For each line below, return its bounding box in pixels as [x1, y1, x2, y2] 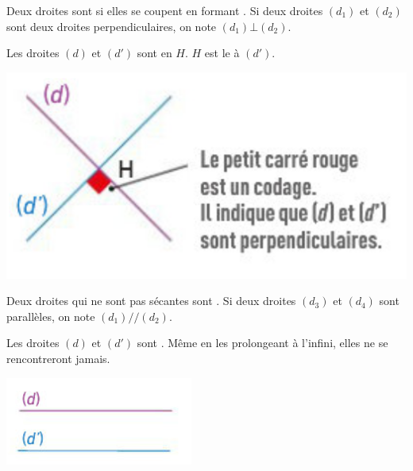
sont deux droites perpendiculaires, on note [6, 17, 217, 34]
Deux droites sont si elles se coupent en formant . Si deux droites [6, 2, 323, 18]
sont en [137, 44, 172, 61]
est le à [204, 44, 240, 61]
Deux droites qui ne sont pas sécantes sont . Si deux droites [6, 292, 296, 309]
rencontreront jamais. [6, 350, 110, 367]
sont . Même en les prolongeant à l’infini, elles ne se [137, 334, 388, 351]
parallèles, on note [6, 307, 95, 324]
